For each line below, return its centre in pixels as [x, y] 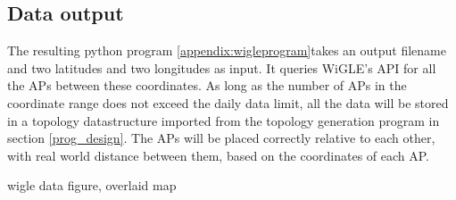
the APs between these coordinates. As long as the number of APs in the [207, 85]
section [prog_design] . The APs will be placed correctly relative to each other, [221, 138]
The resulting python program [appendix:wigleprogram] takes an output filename [227, 50]
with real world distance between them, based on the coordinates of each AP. [219, 155]
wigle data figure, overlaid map [92, 185]
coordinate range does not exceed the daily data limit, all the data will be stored [228, 102]
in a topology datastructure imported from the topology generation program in [224, 120]
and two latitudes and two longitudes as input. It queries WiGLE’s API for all [222, 67]
